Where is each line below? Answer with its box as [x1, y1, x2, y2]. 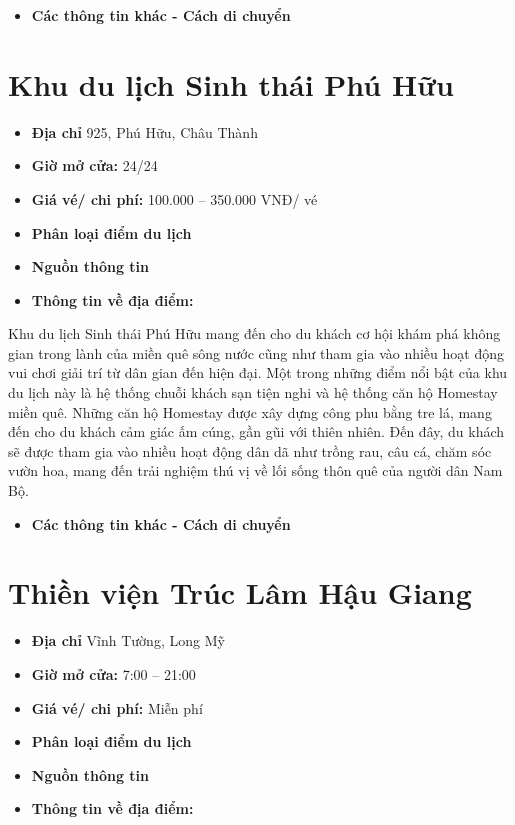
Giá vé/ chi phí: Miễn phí [31, 697, 203, 718]
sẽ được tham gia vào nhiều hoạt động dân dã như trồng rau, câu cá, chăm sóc [8, 440, 492, 461]
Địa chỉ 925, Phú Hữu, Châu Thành [31, 121, 258, 142]
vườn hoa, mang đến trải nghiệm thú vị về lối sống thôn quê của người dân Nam [8, 460, 503, 481]
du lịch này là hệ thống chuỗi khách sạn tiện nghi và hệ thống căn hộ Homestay [8, 382, 498, 403]
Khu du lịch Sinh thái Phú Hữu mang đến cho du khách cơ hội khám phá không [8, 323, 501, 344]
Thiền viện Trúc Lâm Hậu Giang [8, 572, 472, 613]
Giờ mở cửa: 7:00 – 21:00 [31, 663, 196, 684]
